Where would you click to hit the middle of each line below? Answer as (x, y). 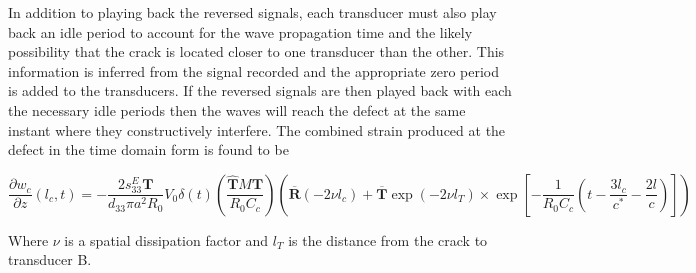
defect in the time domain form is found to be (148, 149)
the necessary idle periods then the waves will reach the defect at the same (237, 109)
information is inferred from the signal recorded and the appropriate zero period (253, 70)
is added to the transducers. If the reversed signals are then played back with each (260, 90)
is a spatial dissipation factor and (166, 239)
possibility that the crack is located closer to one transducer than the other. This (256, 51)
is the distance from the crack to (388, 239)
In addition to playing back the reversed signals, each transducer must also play (252, 12)
